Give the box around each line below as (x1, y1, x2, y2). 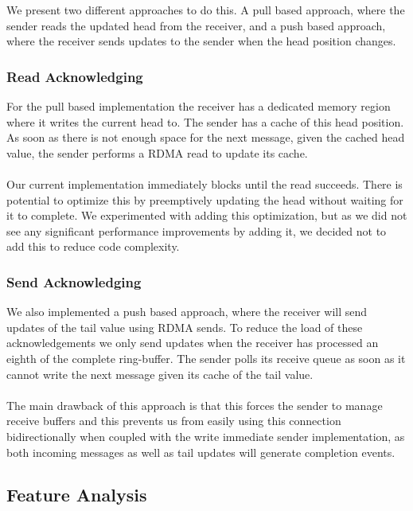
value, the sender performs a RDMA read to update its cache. (6, 144, 308, 161)
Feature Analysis (6, 482, 147, 507)
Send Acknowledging (6, 271, 142, 291)
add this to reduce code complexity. (6, 238, 180, 255)
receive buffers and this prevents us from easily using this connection (6, 412, 341, 429)
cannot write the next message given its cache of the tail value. (6, 365, 314, 382)
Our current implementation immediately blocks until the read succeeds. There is (6, 175, 403, 192)
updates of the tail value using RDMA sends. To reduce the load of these (6, 318, 363, 335)
